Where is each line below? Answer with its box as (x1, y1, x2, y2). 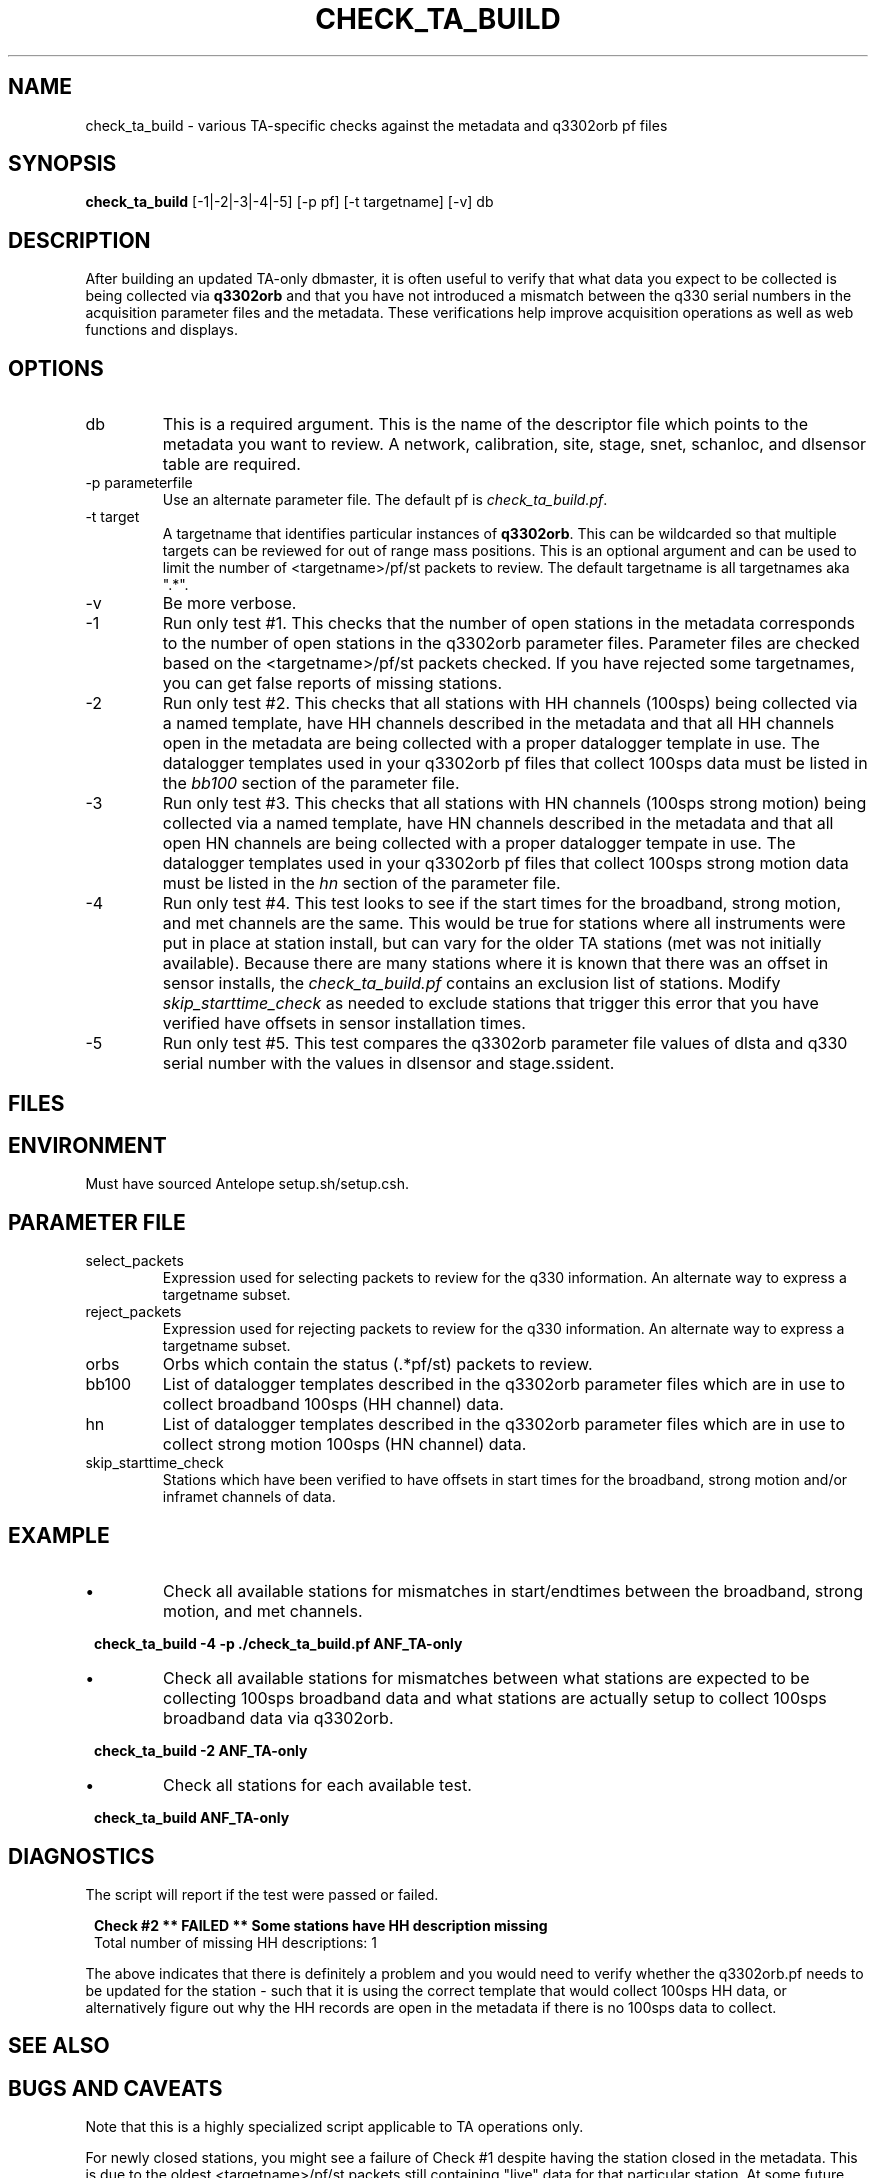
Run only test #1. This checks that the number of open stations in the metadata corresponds (162, 613, 855, 634)
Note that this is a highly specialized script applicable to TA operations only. (85, 2118, 584, 2136)
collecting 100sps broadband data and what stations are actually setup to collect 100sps (163, 1688, 827, 1709)
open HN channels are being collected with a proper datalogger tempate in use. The (162, 833, 796, 854)
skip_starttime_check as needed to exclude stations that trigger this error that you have (162, 993, 819, 1014)
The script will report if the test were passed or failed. (85, 1885, 439, 1903)
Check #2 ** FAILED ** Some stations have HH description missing (94, 1916, 548, 1934)
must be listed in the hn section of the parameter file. (162, 873, 561, 894)
